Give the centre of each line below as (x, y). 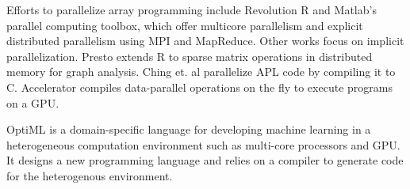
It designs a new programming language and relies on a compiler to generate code (205, 160)
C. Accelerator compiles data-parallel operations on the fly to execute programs (199, 87)
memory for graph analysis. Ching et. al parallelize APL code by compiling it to (201, 72)
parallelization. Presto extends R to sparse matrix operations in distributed (190, 56)
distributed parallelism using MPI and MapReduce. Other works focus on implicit (205, 41)
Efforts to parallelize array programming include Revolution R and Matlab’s (192, 9)
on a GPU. (33, 102)
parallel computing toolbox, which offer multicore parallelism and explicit (185, 25)
